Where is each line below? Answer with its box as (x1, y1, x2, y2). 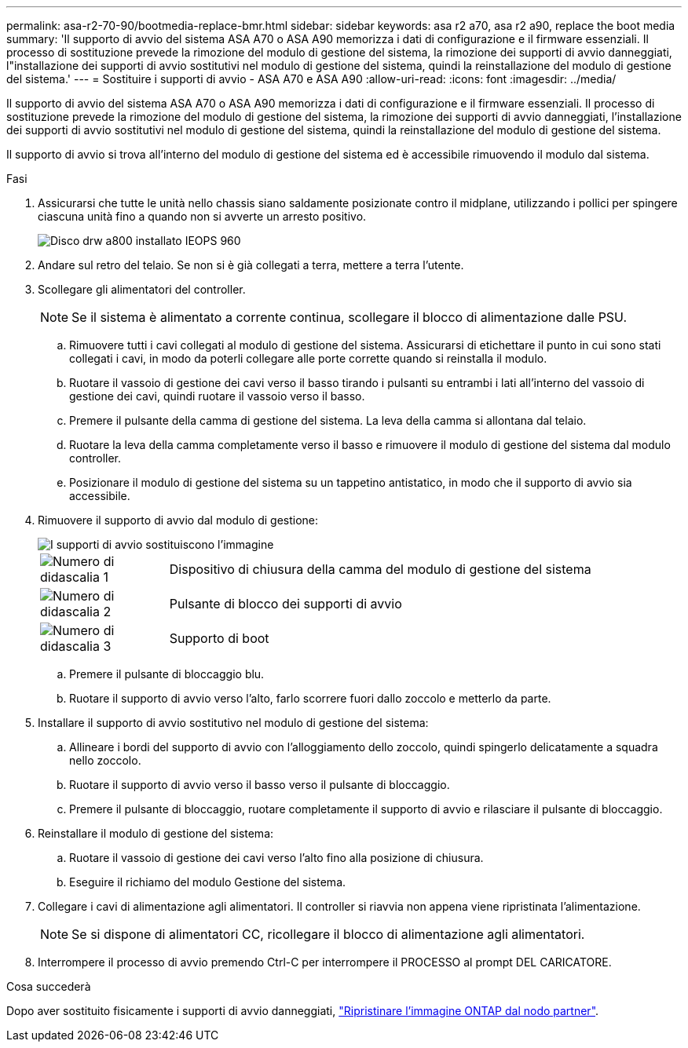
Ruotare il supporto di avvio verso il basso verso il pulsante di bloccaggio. (69, 778, 450, 791)
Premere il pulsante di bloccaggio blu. (69, 667, 265, 681)
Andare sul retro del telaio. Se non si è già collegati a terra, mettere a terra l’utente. (38, 258, 464, 272)
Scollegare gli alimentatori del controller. (38, 283, 246, 296)
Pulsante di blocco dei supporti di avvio (169, 596, 402, 612)
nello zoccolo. (69, 754, 141, 767)
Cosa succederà (6, 980, 91, 993)
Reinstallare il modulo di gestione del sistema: (38, 827, 274, 840)
